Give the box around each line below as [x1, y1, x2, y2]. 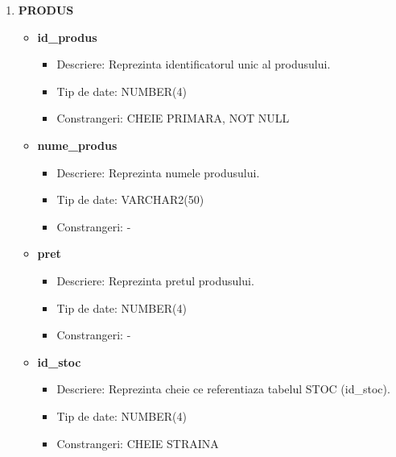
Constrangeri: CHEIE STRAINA [56, 434, 219, 451]
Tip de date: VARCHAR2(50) [56, 191, 204, 208]
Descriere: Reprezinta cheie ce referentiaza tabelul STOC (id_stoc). [56, 380, 390, 397]
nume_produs [37, 136, 118, 153]
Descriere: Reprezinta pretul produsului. [56, 272, 254, 289]
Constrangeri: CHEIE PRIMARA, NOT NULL [56, 110, 290, 127]
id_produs [37, 28, 97, 45]
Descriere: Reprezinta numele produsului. [56, 164, 260, 181]
